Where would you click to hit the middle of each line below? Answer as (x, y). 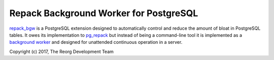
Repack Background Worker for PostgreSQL (104, 13)
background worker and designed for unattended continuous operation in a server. (96, 42)
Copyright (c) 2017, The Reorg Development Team (62, 51)
